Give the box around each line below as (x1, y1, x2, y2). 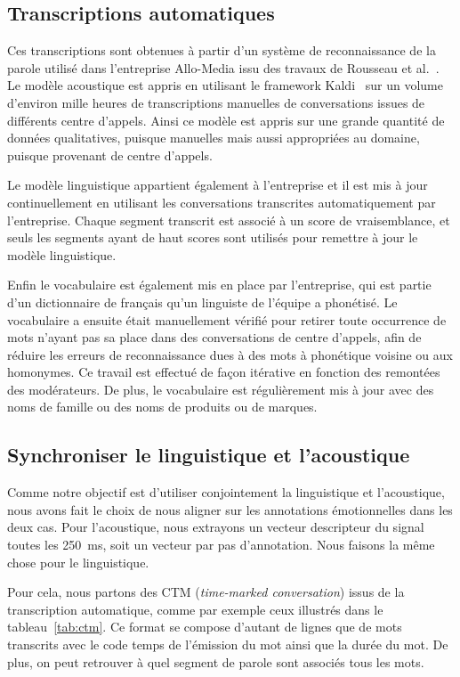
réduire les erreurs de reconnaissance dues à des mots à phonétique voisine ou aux (7, 345, 453, 363)
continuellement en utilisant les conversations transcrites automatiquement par (7, 192, 436, 211)
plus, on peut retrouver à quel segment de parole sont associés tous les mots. (7, 652, 424, 671)
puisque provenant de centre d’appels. (7, 145, 213, 164)
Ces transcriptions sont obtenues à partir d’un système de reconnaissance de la (7, 41, 436, 60)
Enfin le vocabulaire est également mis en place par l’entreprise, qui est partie (7, 275, 432, 294)
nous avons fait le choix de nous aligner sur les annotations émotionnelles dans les (7, 500, 453, 518)
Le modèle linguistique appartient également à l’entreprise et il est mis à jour (7, 175, 428, 194)
